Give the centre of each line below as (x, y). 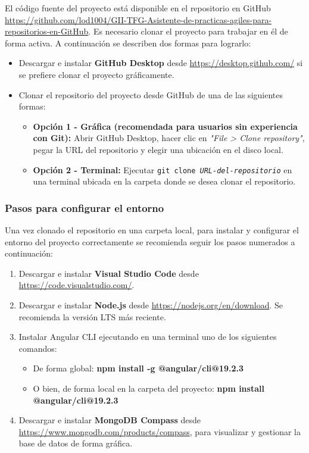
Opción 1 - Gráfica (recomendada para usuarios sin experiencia (165, 126)
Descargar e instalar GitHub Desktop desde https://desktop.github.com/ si (161, 63)
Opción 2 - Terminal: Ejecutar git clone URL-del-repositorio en (163, 169)
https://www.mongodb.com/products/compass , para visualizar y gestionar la (160, 431)
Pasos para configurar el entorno (85, 207)
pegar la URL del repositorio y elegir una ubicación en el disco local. (158, 149)
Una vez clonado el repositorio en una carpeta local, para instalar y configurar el (152, 230)
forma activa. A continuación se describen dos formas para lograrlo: (128, 43)
